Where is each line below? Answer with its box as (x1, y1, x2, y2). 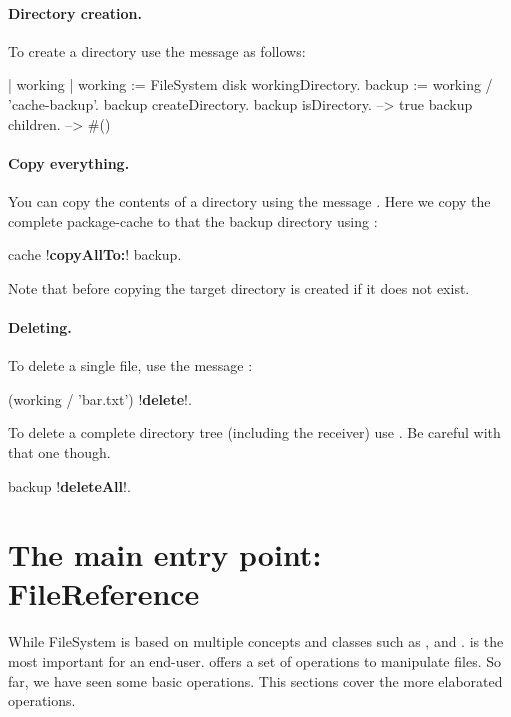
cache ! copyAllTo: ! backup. (8, 244, 182, 265)
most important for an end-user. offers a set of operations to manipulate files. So (8, 651, 501, 672)
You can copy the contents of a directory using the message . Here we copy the (8, 190, 491, 211)
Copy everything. (8, 152, 130, 173)
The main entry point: (8, 534, 322, 575)
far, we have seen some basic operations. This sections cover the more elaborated (8, 670, 503, 691)
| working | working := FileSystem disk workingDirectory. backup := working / (8, 74, 493, 95)
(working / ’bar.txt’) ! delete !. (8, 388, 192, 409)
